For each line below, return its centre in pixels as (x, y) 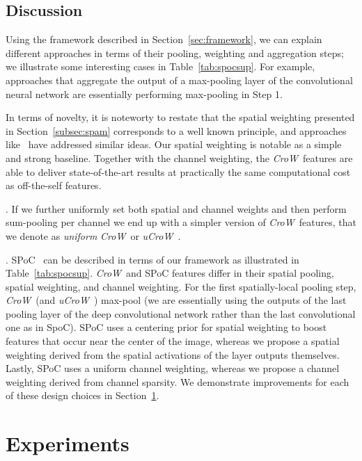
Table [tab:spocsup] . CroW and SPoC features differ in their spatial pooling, (170, 273)
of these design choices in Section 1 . (82, 395)
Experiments (68, 443)
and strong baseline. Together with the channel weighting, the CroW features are (179, 157)
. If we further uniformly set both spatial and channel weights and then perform (176, 208)
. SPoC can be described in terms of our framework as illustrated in (152, 259)
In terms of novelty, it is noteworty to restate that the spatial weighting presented (180, 117)
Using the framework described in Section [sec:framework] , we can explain (164, 39)
